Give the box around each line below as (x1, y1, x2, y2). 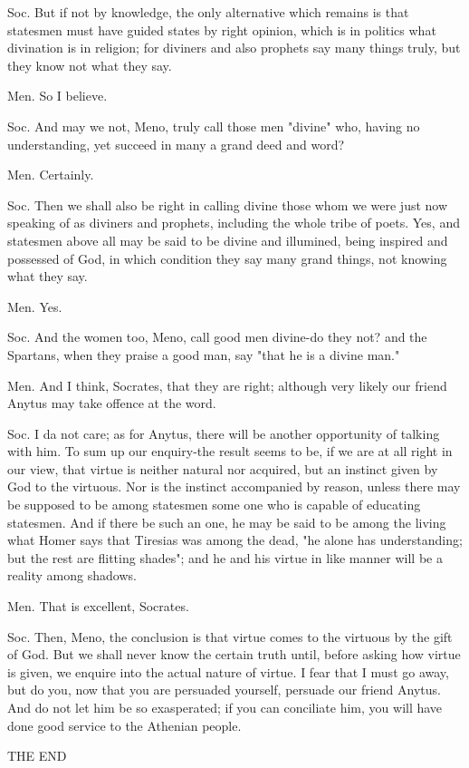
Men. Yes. (7, 297, 62, 316)
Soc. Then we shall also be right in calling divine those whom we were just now (7, 195, 448, 214)
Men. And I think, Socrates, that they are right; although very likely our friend (7, 375, 447, 394)
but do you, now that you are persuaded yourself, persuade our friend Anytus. (7, 680, 441, 699)
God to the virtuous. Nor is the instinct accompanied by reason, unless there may (7, 477, 461, 496)
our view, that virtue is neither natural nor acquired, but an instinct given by (7, 459, 438, 478)
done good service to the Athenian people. (7, 715, 242, 734)
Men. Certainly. (7, 165, 94, 184)
